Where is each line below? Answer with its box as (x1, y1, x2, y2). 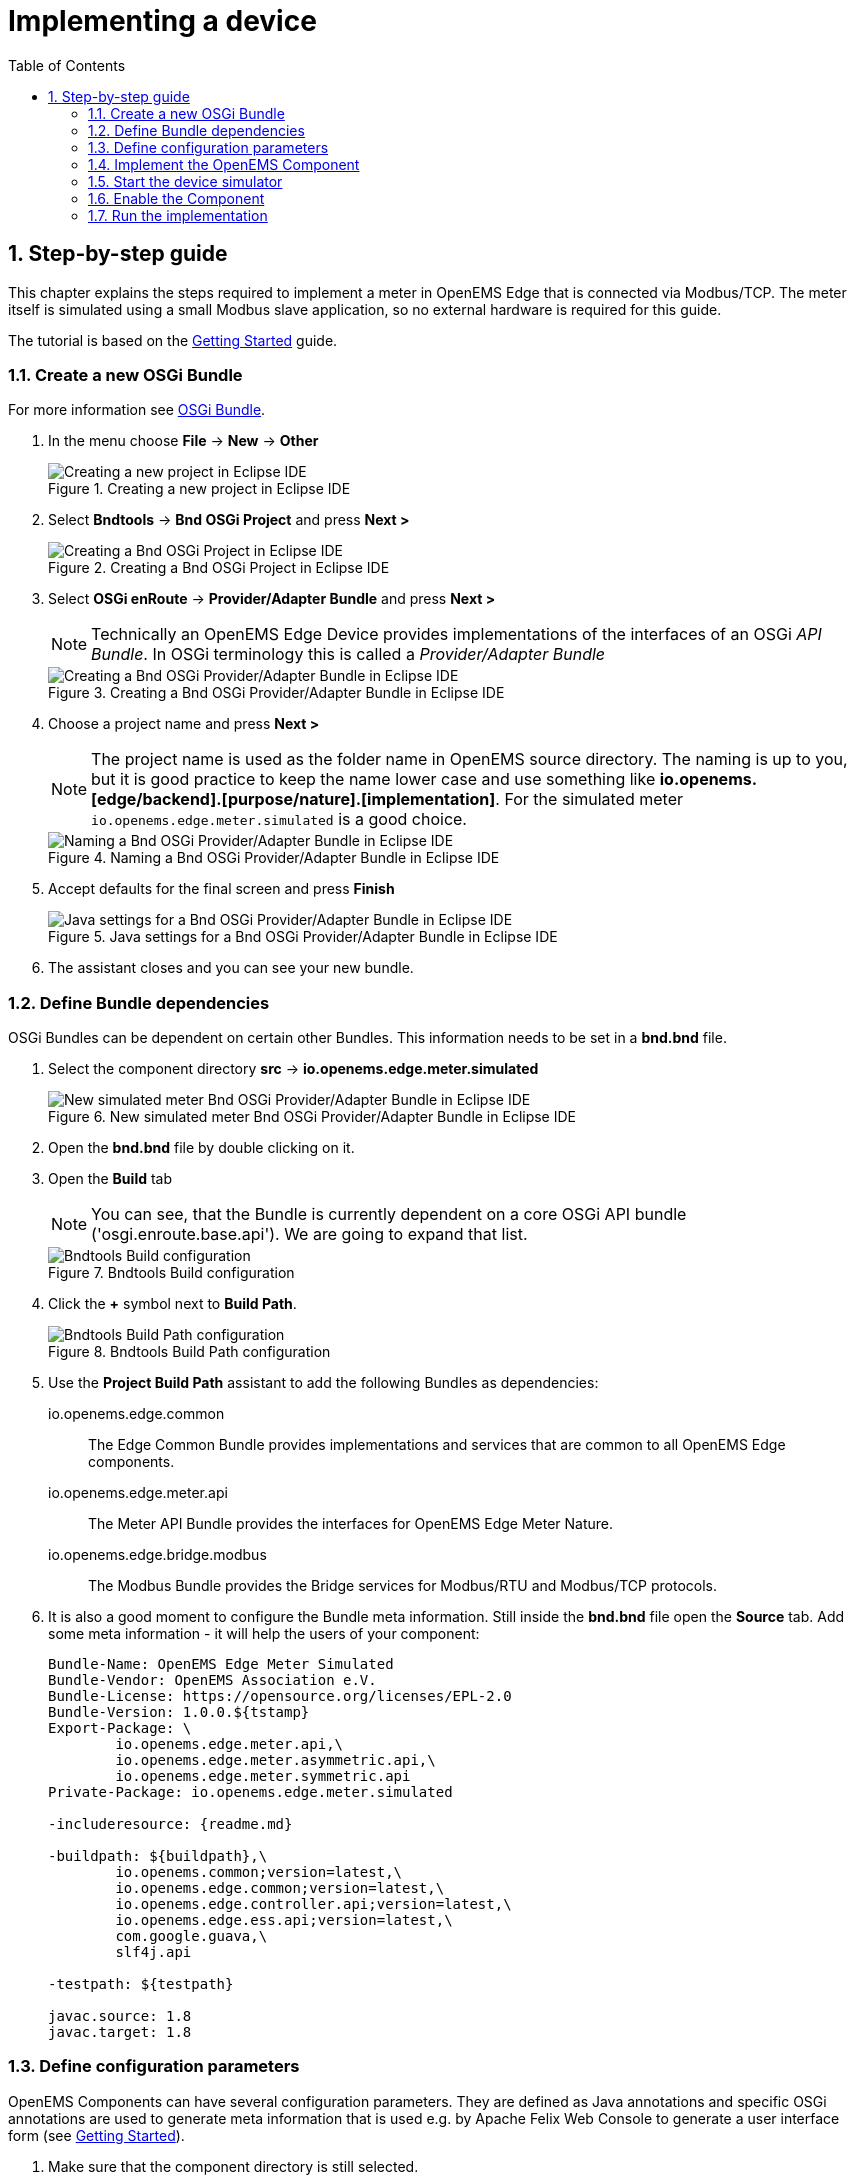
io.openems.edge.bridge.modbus (48, 1546, 267, 1564)
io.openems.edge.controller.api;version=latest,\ (115, 1896, 512, 1913)
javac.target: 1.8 (48, 2024, 192, 2041)
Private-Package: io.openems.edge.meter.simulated (48, 1784, 453, 1801)
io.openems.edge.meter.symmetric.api (115, 1768, 411, 1785)
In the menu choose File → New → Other (48, 432, 319, 450)
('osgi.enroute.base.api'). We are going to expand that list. (91, 1224, 528, 1245)
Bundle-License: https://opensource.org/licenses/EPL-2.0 (48, 1688, 512, 1705)
